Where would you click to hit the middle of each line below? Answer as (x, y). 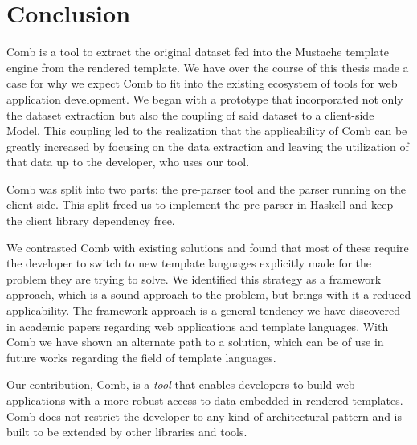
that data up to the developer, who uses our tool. (128, 162)
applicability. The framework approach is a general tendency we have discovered (203, 310)
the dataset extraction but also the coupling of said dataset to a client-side (190, 114)
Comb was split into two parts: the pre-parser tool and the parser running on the (206, 188)
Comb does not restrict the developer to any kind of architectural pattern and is (204, 416)
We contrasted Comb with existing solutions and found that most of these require (208, 247)
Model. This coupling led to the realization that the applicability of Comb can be (207, 131)
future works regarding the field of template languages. (141, 357)
